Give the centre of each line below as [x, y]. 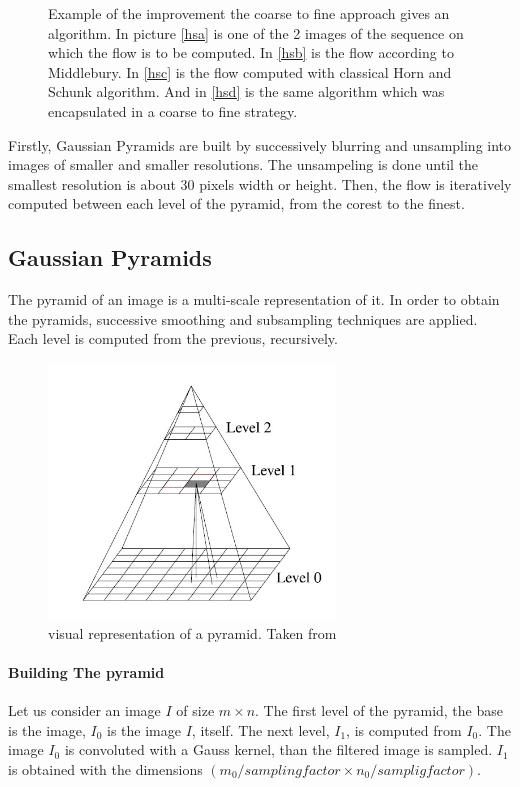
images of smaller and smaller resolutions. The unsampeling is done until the [243, 164]
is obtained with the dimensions [105, 769]
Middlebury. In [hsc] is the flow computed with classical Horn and [250, 71]
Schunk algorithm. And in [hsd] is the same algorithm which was [246, 91]
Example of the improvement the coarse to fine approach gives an [249, 13]
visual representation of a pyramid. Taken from [192, 632]
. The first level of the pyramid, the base [379, 710]
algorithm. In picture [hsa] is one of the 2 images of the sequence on [256, 32]
